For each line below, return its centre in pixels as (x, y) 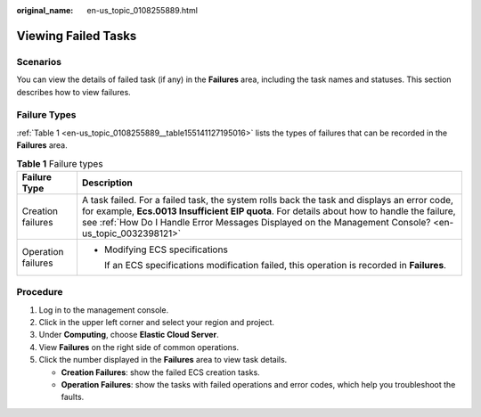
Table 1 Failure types (60, 163)
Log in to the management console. (104, 310)
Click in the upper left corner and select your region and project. (157, 322)
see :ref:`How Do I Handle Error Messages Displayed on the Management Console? (256, 222)
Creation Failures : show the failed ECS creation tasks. (160, 372)
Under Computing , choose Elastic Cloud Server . (129, 335)
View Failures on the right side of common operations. (139, 347)
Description (107, 183)
